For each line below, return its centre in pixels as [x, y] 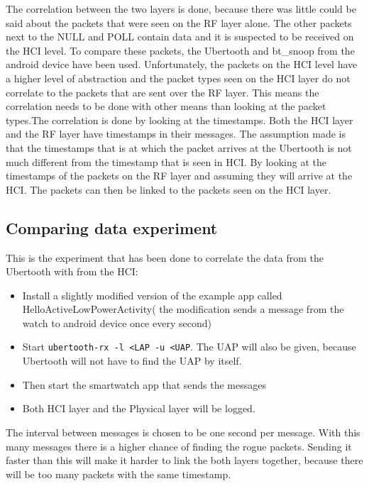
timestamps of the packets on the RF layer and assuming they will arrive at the [179, 176]
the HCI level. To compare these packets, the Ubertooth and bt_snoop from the [180, 50]
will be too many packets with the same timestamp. [119, 474]
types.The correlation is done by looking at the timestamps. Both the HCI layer [180, 120]
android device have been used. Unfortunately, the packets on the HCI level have [182, 64]
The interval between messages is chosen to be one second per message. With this [183, 432]
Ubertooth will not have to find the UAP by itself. [132, 361]
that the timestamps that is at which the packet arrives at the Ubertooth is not [179, 147]
